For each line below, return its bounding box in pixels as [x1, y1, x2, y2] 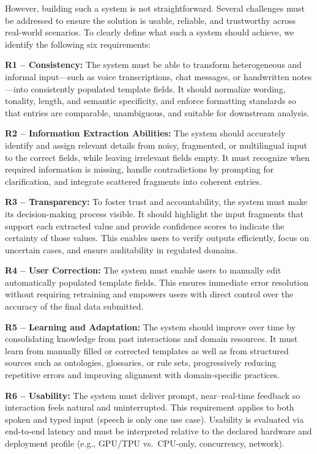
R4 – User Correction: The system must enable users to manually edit [5, 264, 282, 277]
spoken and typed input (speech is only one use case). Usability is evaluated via [5, 412, 304, 425]
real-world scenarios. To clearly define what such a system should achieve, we [5, 26, 294, 39]
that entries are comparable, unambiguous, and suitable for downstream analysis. [5, 106, 310, 119]
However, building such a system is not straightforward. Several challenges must [5, 2, 305, 14]
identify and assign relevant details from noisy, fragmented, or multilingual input [5, 138, 308, 151]
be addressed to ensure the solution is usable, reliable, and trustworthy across [5, 13, 296, 26]
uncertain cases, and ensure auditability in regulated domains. [5, 243, 238, 256]
